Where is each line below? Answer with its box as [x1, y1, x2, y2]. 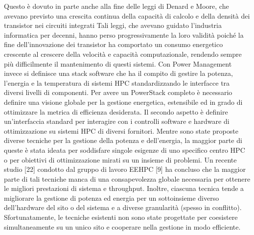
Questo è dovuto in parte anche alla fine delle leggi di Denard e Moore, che [4, 1, 229, 11]
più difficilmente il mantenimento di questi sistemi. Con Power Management [4, 58, 232, 69]
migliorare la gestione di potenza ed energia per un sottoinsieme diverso [4, 192, 219, 203]
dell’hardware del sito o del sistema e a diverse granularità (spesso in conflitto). [4, 202, 242, 212]
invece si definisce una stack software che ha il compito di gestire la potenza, [4, 68, 233, 78]
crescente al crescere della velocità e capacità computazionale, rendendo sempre [4, 48, 242, 59]
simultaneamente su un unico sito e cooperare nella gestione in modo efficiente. [4, 221, 241, 232]
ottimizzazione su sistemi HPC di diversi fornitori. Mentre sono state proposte [4, 125, 238, 136]
